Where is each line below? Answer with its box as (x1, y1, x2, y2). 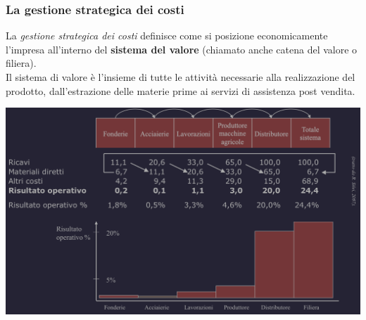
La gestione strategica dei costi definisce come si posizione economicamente (6, 28, 328, 43)
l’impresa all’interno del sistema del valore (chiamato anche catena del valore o (6, 41, 358, 56)
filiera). (6, 56, 37, 70)
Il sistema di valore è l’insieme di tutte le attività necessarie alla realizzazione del (6, 70, 355, 84)
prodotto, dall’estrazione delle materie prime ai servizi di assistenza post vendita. (6, 83, 355, 98)
